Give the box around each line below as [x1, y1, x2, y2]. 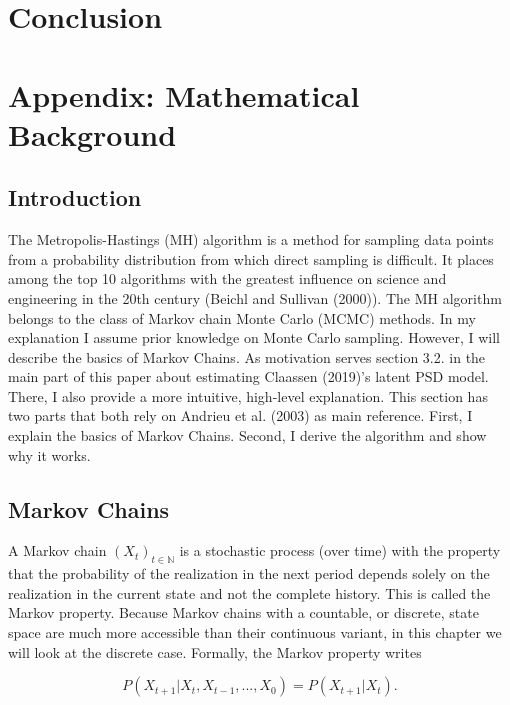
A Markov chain [8, 540, 107, 561]
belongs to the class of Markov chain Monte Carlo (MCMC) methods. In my [8, 307, 476, 328]
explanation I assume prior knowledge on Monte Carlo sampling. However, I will [8, 327, 500, 348]
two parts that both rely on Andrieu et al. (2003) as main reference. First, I [8, 405, 473, 426]
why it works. [8, 444, 91, 465]
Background [8, 113, 177, 154]
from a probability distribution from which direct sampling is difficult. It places [8, 248, 494, 269]
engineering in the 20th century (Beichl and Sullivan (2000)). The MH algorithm [8, 287, 502, 308]
